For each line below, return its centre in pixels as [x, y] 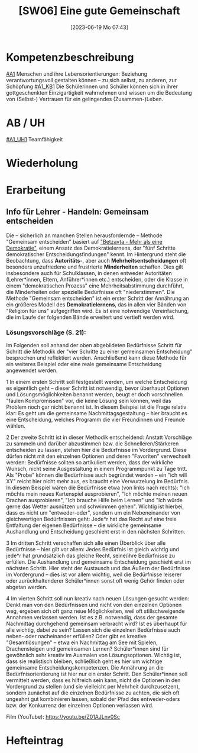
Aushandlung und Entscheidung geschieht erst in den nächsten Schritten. [96, 532]
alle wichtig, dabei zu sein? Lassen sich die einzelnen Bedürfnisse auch [93, 630]
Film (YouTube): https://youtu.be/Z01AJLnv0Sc [63, 717]
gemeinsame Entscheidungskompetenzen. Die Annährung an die [85, 668]
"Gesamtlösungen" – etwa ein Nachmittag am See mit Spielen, [82, 642]
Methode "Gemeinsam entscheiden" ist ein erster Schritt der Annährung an [98, 298]
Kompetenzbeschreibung [70, 57]
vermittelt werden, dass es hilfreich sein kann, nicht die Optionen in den [93, 680]
